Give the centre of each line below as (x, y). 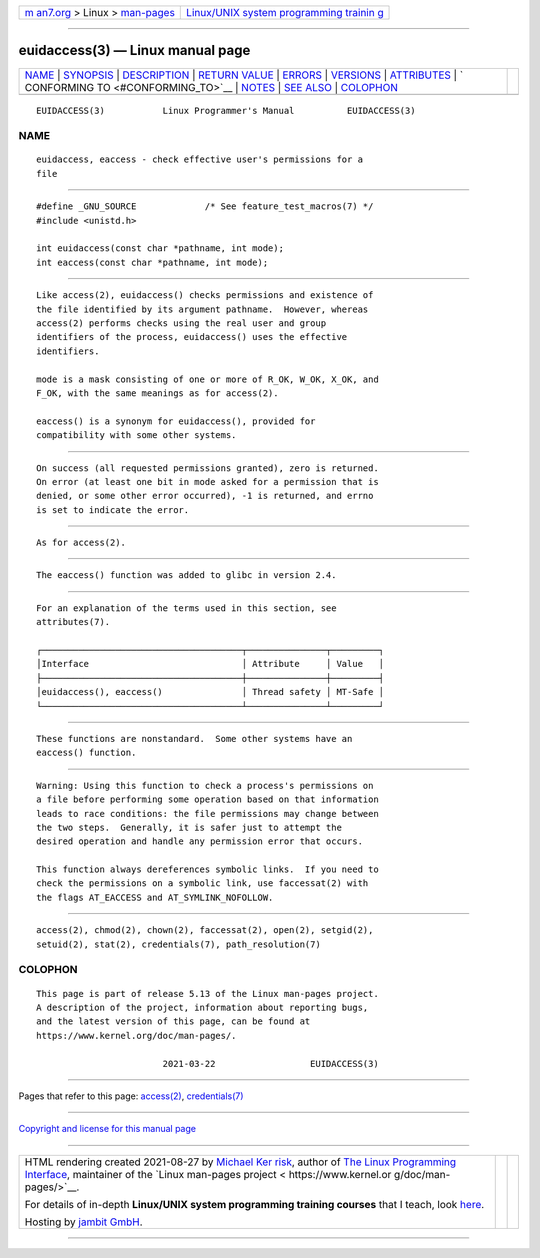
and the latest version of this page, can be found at (173, 1021)
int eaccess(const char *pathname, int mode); (152, 262)
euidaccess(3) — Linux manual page (134, 50)
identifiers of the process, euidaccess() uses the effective (192, 337)
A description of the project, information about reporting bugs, (202, 1007)
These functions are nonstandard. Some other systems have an (194, 738)
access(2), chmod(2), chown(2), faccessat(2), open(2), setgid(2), (205, 930)
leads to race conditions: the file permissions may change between (207, 813)
